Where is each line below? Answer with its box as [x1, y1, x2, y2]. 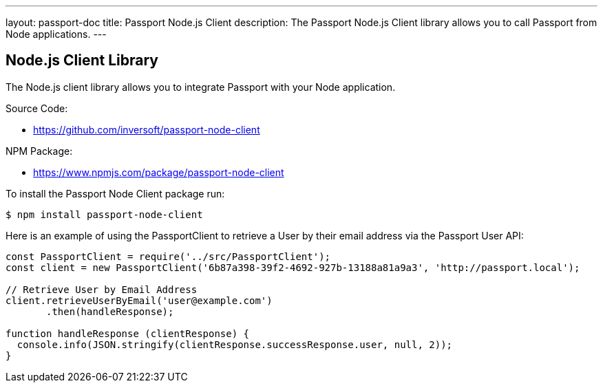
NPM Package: [6, 144, 73, 157]
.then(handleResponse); [46, 305, 174, 317]
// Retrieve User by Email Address [6, 283, 198, 295]
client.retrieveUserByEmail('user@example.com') [6, 294, 273, 306]
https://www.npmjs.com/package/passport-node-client [33, 166, 284, 178]
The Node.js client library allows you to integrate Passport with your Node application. [6, 80, 396, 93]
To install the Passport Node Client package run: [6, 187, 225, 200]
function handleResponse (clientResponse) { [6, 327, 250, 339]
